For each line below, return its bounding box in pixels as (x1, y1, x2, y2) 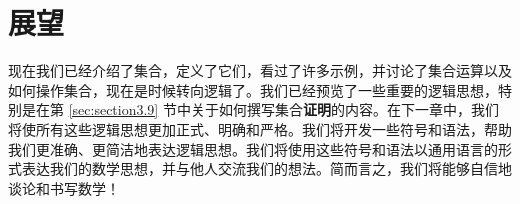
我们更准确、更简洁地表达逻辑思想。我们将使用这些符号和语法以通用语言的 (8, 138, 498, 159)
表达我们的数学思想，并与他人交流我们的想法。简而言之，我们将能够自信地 (21, 158, 512, 179)
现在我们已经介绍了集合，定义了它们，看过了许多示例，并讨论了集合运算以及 (8, 60, 512, 81)
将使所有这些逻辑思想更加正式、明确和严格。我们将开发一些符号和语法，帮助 (8, 118, 512, 139)
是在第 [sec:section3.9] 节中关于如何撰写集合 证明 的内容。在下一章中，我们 (21, 99, 499, 120)
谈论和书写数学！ (8, 177, 120, 198)
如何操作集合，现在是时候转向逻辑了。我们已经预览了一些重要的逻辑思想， (8, 79, 498, 100)
